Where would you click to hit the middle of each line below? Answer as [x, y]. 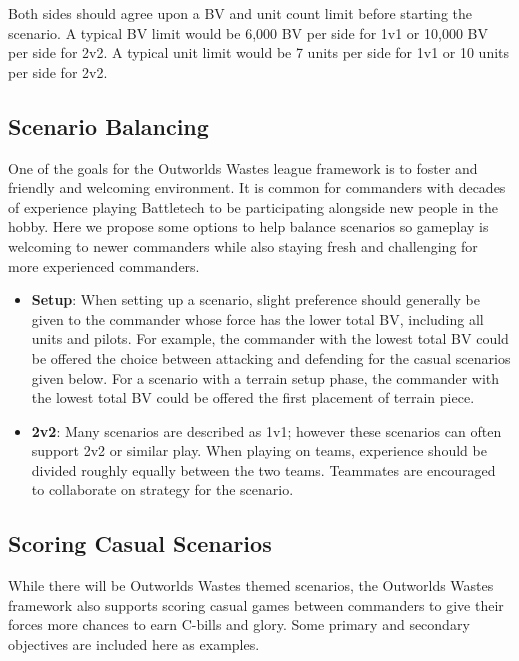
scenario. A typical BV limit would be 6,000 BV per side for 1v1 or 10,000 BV [248, 32]
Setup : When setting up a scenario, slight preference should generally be [255, 299]
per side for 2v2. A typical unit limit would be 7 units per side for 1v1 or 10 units [259, 52]
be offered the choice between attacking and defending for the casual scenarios [271, 357]
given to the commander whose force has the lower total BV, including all [257, 318]
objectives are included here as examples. [134, 644]
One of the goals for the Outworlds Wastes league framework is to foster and [243, 167]
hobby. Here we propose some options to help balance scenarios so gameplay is [248, 226]
